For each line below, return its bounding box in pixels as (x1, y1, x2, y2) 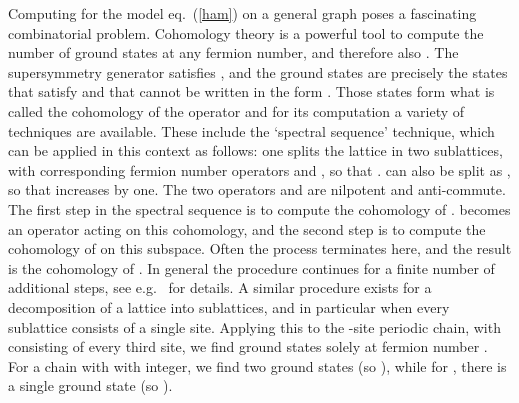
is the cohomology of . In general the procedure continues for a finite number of (8, 257, 495, 278)
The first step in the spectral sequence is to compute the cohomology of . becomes (8, 198, 511, 219)
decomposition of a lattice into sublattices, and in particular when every (8, 296, 450, 317)
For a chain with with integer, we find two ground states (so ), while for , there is (8, 355, 507, 376)
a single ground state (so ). (8, 375, 173, 396)
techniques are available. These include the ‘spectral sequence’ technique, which (8, 120, 495, 141)
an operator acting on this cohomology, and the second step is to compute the (8, 218, 486, 239)
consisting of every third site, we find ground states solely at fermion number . (8, 336, 488, 357)
